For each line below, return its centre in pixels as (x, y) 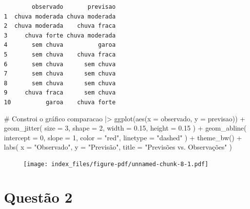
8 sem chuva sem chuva (60, 83)
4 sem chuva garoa (60, 45)
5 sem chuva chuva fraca (60, 54)
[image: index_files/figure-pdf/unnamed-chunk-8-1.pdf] (116, 164)
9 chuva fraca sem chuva (60, 93)
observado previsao (74, 7)
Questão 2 (38, 197)
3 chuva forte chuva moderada (60, 35)
